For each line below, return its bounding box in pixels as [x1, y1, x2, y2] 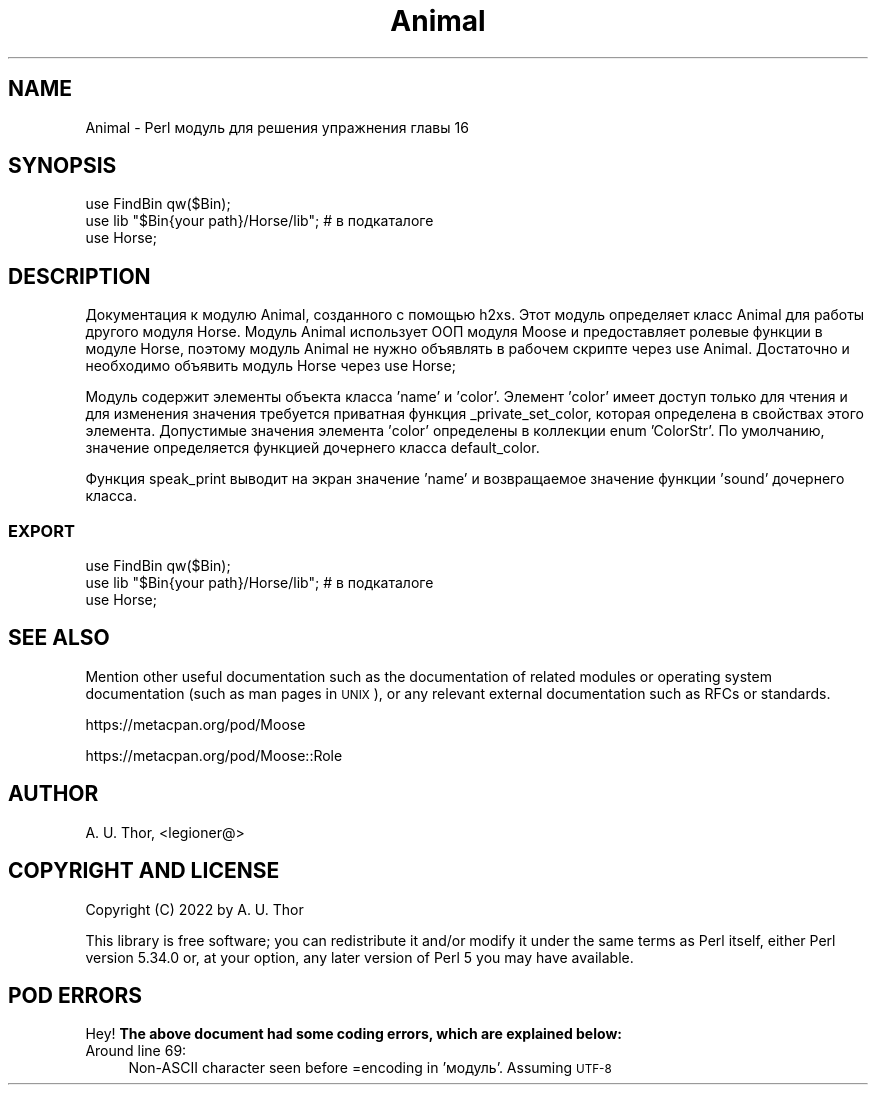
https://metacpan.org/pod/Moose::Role [85, 746, 343, 764]
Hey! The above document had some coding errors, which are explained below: [85, 1025, 622, 1043]
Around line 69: [85, 1042, 187, 1060]
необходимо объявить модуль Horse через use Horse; [85, 357, 456, 375]
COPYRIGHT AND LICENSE [8, 858, 280, 884]
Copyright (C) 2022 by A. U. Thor [85, 900, 304, 918]
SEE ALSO [8, 625, 110, 651]
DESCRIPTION [8, 263, 151, 289]
